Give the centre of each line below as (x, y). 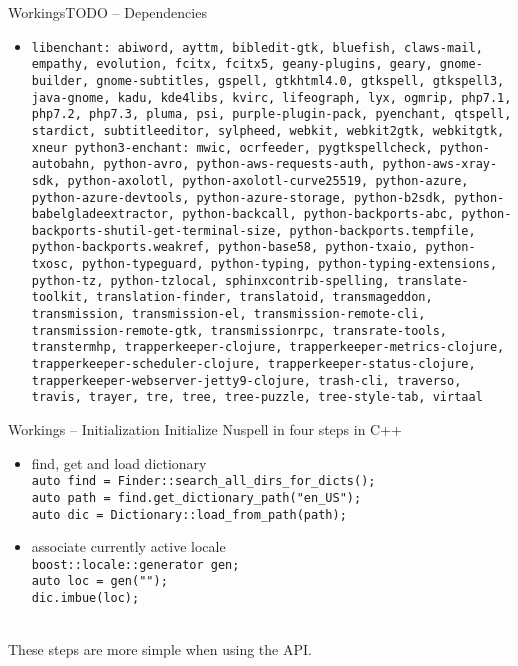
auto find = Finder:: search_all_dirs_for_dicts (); (203, 481)
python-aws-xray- (440, 164)
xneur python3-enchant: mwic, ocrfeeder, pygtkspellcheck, (232, 147)
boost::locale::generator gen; (135, 564)
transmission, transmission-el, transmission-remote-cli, (228, 314)
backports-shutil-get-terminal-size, (157, 230)
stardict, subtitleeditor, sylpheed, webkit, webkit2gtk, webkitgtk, (268, 130)
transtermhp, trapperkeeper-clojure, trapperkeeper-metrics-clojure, (268, 347)
